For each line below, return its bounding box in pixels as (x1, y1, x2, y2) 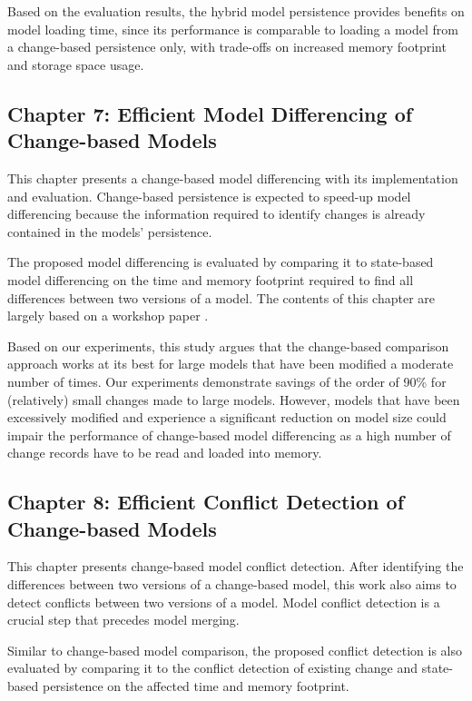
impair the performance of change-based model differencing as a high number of (7, 425, 451, 444)
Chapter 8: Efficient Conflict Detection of (7, 488, 405, 516)
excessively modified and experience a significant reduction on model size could (7, 408, 447, 427)
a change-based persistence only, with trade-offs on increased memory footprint (7, 37, 447, 56)
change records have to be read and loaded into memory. (7, 443, 322, 462)
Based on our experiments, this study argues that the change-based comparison (7, 336, 449, 355)
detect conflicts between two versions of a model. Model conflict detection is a (7, 592, 440, 611)
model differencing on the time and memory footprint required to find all (7, 270, 414, 289)
